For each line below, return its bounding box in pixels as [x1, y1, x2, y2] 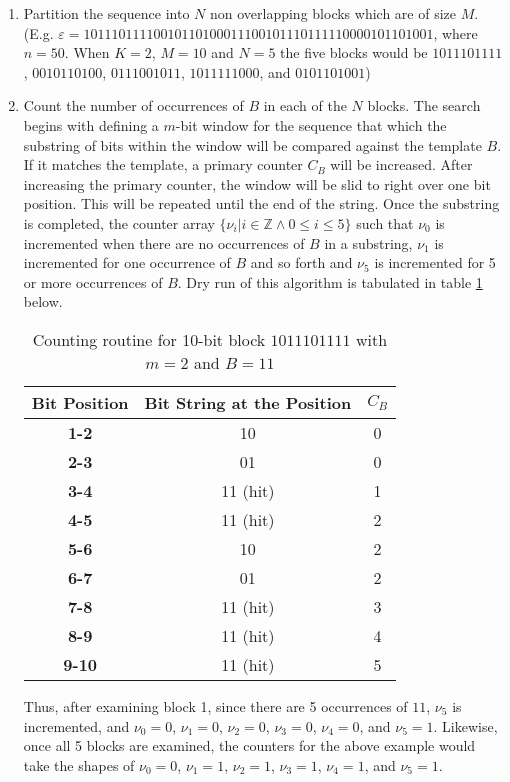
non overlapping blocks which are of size [209, 3, 456, 23]
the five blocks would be [280, 42, 428, 63]
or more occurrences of [23, 271, 163, 292]
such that [356, 212, 414, 233]
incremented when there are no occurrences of [23, 232, 305, 253]
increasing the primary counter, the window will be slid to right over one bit [23, 173, 491, 194]
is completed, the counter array [23, 212, 215, 233]
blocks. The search [367, 95, 481, 116]
